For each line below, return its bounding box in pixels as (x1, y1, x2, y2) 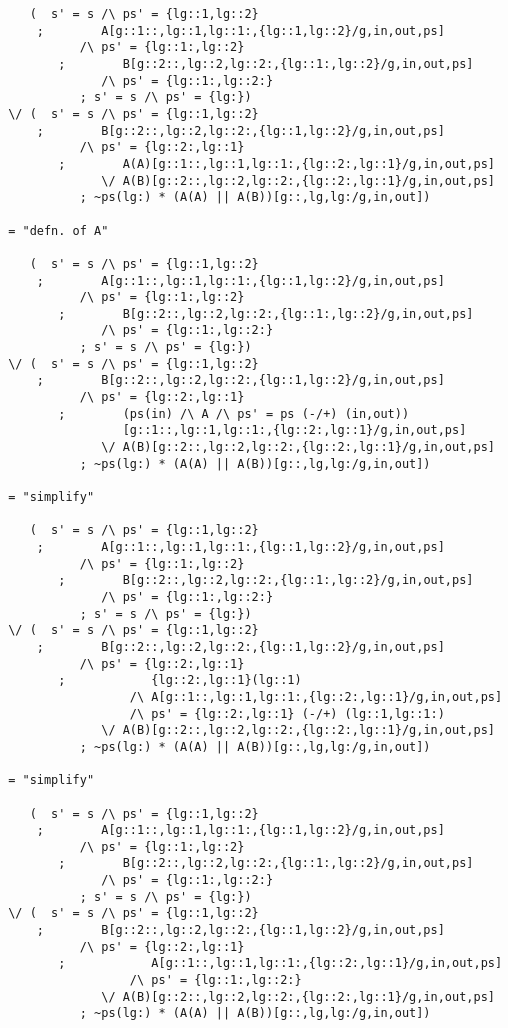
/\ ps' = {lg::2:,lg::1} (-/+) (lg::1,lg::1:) (129, 706, 445, 721)
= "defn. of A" (8, 223, 109, 238)
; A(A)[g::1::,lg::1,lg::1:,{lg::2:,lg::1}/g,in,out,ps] (58, 156, 495, 171)
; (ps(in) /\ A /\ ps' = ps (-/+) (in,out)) (58, 406, 410, 421)
